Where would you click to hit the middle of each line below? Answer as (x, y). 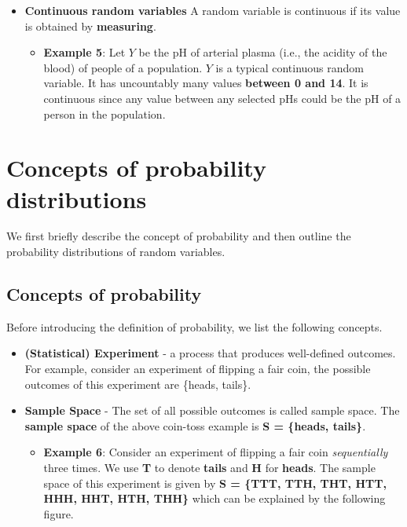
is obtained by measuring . (90, 26)
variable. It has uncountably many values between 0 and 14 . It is (206, 83)
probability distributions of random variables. (116, 252)
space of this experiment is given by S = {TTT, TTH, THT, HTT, (215, 483)
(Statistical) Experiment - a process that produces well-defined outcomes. (210, 353)
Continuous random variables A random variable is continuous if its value (213, 10)
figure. (59, 513)
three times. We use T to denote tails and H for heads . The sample (209, 468)
